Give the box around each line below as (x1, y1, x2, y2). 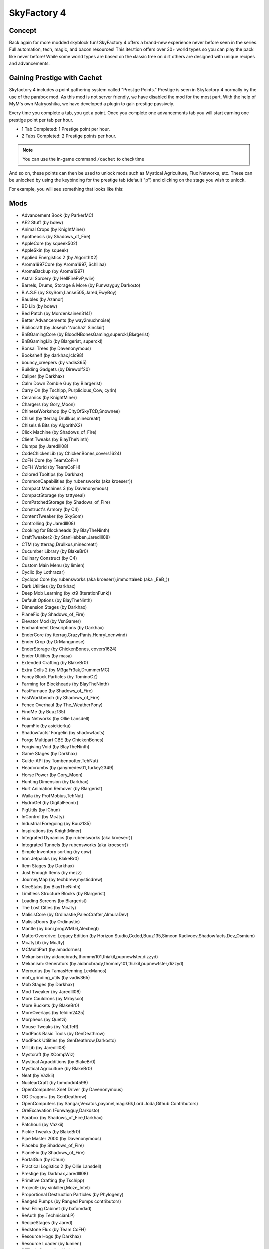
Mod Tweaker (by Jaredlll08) (21, 988, 81, 994)
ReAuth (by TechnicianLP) (21, 1212, 75, 1219)
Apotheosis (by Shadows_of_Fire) (21, 233, 91, 239)
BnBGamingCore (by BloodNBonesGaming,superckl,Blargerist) (21, 331, 150, 337)
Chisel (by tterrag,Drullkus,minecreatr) (21, 415, 101, 421)
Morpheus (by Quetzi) (21, 1017, 67, 1023)
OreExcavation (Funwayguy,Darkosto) (21, 1107, 100, 1114)
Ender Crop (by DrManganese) (21, 639, 85, 645)
